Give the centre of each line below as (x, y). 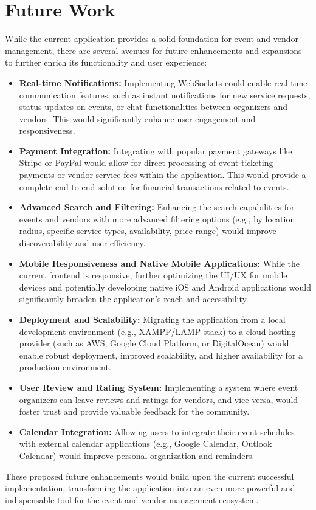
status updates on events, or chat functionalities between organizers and (153, 107)
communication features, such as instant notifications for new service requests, (165, 95)
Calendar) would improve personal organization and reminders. (137, 455)
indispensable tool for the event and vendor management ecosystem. (132, 499)
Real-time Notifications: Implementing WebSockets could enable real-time (163, 82)
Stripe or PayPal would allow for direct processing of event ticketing (146, 163)
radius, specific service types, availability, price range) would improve (148, 231)
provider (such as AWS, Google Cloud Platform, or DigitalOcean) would (154, 343)
